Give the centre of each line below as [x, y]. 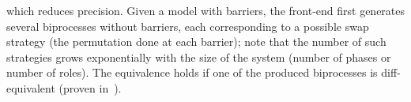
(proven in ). [90, 87]
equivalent [31, 87]
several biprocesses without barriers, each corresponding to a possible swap [188, 26]
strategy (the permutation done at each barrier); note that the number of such [196, 42]
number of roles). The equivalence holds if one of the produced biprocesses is [192, 72]
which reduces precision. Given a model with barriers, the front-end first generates [206, 10]
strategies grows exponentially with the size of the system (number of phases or [199, 57]
